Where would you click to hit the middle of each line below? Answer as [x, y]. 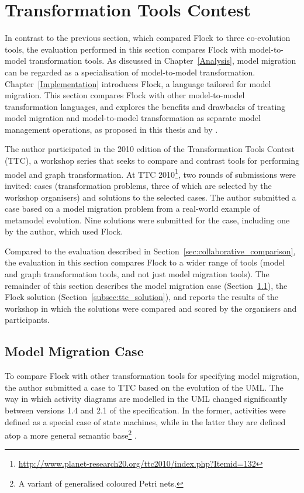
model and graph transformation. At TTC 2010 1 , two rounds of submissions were [151, 173]
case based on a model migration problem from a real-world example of [132, 208]
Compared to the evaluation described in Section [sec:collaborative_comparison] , [150, 251]
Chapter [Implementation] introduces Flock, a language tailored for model [138, 83]
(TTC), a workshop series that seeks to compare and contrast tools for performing [152, 161]
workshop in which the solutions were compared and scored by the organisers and [151, 308]
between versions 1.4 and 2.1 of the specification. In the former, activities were [145, 410]
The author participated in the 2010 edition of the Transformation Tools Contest [150, 149]
